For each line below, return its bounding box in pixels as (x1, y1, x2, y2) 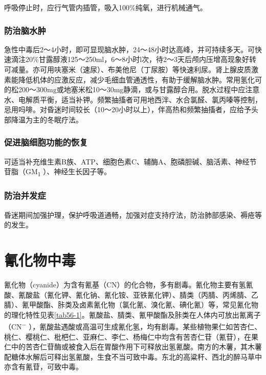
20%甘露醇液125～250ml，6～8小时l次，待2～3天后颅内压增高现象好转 (25, 54, 257, 65)
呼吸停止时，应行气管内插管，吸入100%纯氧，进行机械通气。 (4, 2, 207, 12)
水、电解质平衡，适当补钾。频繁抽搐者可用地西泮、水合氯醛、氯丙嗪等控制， (4, 94, 262, 105)
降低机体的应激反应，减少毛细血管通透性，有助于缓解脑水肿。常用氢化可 (18, 74, 262, 85)
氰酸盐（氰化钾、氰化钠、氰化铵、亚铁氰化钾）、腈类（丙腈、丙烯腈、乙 (18, 289, 258, 300)
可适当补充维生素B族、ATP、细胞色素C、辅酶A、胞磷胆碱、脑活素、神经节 (4, 156, 257, 166)
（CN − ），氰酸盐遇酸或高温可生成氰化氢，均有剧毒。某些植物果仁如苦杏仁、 (4, 320, 262, 332)
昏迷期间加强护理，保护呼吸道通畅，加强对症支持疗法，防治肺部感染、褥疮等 (4, 209, 262, 220)
